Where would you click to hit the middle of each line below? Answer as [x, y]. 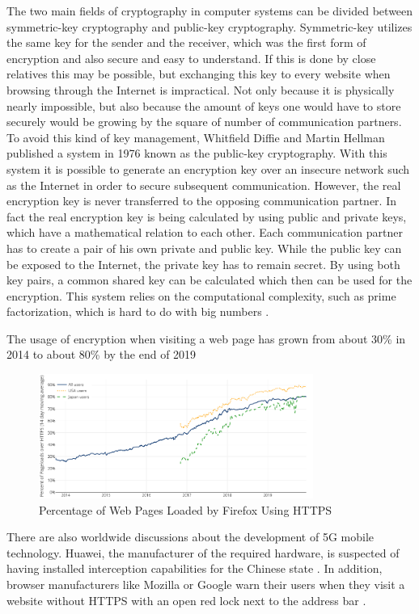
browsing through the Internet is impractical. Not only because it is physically [201, 89]
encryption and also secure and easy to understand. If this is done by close [191, 58]
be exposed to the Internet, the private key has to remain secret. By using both [203, 264]
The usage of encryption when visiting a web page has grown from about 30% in [206, 338]
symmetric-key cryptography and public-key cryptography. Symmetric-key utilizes [209, 26]
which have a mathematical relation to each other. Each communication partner [205, 232]
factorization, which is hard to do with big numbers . [138, 311]
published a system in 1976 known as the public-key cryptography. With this [197, 153]
